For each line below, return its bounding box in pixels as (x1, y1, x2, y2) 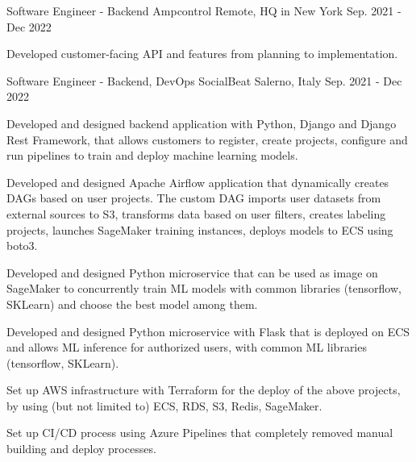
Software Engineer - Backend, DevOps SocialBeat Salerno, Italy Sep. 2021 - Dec (6, 72, 402, 89)
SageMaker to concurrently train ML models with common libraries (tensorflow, (6, 280, 401, 297)
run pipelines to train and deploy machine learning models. (6, 147, 298, 164)
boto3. (6, 237, 38, 254)
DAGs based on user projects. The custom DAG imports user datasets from (6, 189, 381, 206)
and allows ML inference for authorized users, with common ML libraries (6, 339, 367, 356)
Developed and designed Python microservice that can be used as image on (6, 264, 378, 281)
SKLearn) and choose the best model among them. (6, 295, 258, 312)
